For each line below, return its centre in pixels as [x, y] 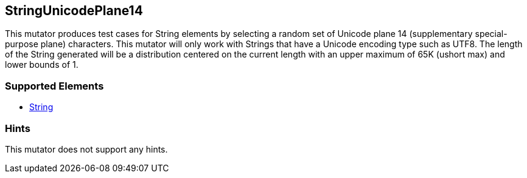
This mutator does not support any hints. [86, 149]
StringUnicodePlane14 [74, 11]
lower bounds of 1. [42, 65]
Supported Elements [54, 86]
